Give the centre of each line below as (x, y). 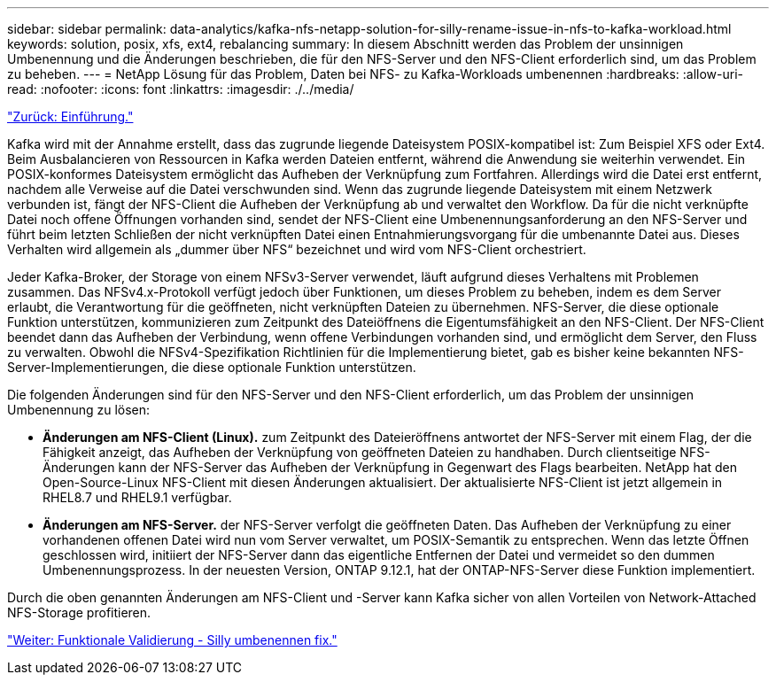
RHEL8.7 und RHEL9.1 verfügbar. (137, 497)
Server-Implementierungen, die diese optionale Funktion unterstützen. (212, 367)
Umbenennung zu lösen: (79, 410)
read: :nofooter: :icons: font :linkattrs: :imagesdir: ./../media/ (181, 89)
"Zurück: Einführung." (70, 116)
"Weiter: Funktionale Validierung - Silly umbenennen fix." (172, 640)
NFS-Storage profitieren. (79, 612)
